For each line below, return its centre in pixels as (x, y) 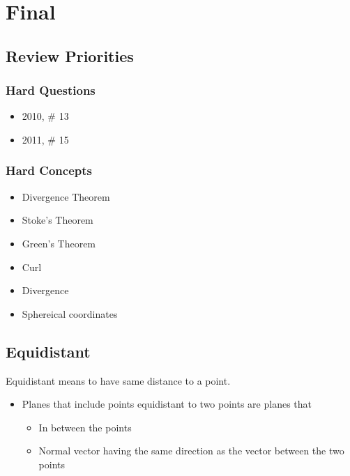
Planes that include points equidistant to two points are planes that (167, 404)
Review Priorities (70, 55)
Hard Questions (51, 90)
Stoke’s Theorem (58, 220)
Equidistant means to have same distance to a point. (118, 380)
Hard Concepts (49, 170)
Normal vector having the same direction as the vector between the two (191, 451)
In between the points (85, 427)
